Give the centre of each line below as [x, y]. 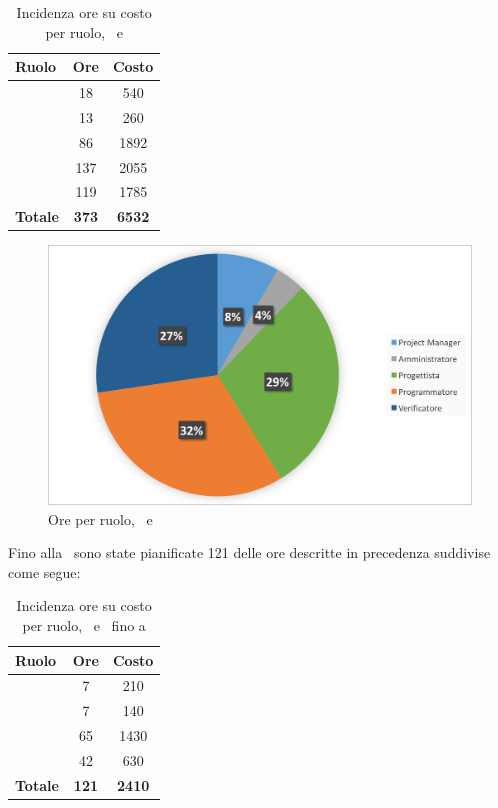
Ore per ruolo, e [100, 518]
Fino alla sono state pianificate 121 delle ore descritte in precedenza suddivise [249, 552]
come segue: [44, 571]
